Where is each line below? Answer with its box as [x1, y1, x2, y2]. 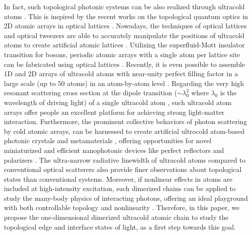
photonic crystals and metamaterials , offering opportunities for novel [4, 135, 211, 146]
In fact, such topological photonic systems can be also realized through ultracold [4, 1, 245, 11]
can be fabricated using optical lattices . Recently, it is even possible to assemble [4, 59, 245, 69]
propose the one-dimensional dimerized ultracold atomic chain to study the [4, 212, 229, 222]
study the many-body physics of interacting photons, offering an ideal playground [4, 192, 248, 203]
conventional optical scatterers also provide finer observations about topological [4, 164, 242, 174]
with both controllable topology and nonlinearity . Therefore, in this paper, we [4, 202, 240, 213]
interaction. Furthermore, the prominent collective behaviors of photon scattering [4, 116, 247, 127]
